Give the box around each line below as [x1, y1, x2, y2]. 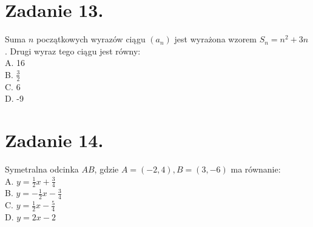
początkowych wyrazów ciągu [36, 33, 146, 45]
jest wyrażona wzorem [174, 33, 257, 45]
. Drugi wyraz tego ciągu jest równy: [5, 44, 141, 57]
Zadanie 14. [5, 128, 104, 153]
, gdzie [94, 163, 119, 176]
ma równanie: [231, 163, 281, 176]
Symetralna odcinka [5, 163, 79, 176]
